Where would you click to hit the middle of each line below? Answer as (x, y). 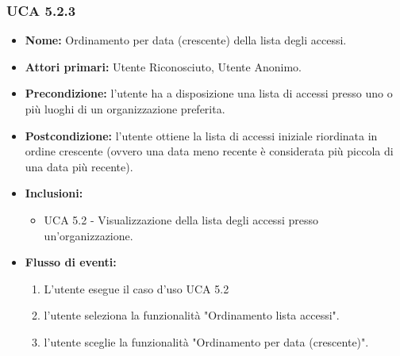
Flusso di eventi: (71, 262)
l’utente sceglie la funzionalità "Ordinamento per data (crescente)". (206, 341)
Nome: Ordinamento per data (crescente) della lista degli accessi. (186, 40)
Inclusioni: (54, 193)
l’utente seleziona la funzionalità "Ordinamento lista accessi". (192, 315)
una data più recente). (79, 166)
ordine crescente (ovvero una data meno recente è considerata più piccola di (209, 151)
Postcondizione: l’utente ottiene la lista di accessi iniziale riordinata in (201, 135)
